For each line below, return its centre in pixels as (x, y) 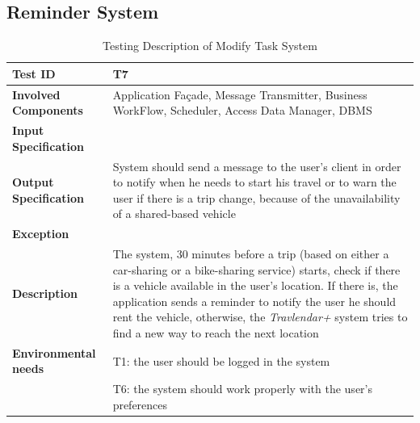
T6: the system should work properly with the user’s (242, 389)
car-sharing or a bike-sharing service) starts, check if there (256, 269)
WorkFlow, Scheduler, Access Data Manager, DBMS (242, 110)
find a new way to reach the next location (216, 332)
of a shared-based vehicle (174, 214)
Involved (36, 94)
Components (48, 110)
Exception (41, 234)
